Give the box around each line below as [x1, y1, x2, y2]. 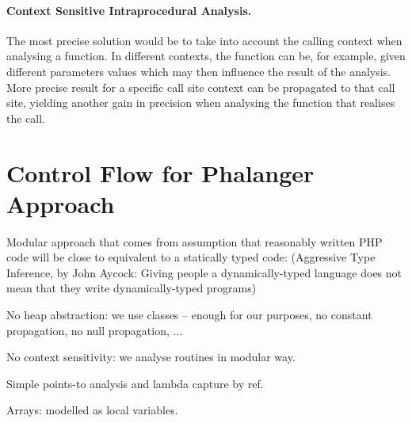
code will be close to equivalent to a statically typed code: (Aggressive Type [6, 249, 376, 265]
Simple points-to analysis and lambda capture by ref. [6, 375, 264, 391]
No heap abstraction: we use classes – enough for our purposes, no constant [6, 307, 372, 323]
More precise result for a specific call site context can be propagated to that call [6, 78, 395, 95]
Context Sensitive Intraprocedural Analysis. [6, 2, 252, 18]
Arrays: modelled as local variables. [6, 402, 178, 418]
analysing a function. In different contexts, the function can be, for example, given [6, 48, 406, 64]
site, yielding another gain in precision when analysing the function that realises [6, 94, 395, 111]
